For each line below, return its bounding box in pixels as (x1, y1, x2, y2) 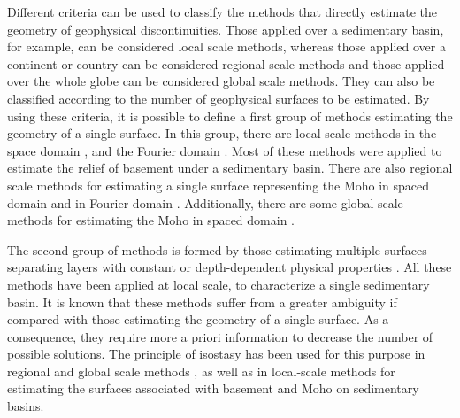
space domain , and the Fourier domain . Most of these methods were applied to (7, 141, 442, 159)
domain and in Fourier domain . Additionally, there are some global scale (7, 193, 403, 212)
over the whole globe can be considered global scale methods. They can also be (7, 72, 435, 90)
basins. (7, 397, 44, 415)
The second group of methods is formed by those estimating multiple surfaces (7, 240, 427, 259)
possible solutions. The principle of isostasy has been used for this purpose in (7, 344, 425, 363)
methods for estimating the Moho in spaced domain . (7, 211, 295, 229)
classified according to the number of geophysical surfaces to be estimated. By (7, 89, 430, 107)
